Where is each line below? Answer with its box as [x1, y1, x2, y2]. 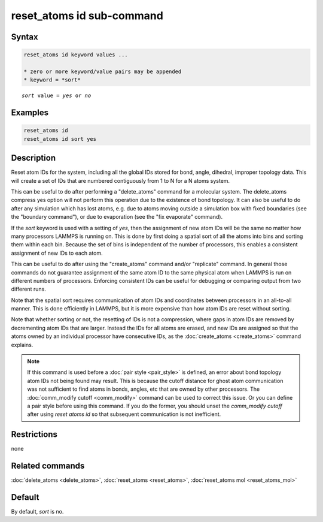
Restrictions [11, 429, 58, 440]
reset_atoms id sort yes [23, 135, 97, 142]
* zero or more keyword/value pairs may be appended [23, 68, 182, 75]
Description [11, 153, 56, 163]
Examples [11, 108, 49, 118]
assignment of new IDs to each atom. [11, 249, 103, 257]
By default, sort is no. [11, 508, 64, 515]
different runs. [11, 285, 46, 293]
